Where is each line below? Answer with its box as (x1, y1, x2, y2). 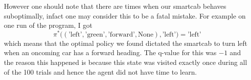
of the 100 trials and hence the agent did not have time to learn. (4, 66, 197, 77)
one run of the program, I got (4, 20, 92, 30)
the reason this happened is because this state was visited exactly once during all (4, 57, 247, 67)
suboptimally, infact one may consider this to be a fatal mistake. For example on (4, 10, 246, 20)
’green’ (85, 31, 105, 38)
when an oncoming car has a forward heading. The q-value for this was (4, 47, 217, 58)
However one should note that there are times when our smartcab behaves (4, 1, 227, 11)
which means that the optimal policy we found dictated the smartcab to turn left (4, 38, 248, 48)
